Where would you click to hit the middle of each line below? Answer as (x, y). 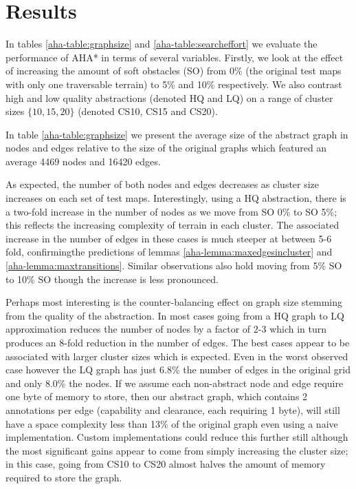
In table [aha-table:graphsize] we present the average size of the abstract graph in (177, 134)
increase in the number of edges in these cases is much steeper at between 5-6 (169, 238)
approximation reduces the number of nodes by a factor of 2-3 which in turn (166, 329)
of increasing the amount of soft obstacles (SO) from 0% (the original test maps (174, 71)
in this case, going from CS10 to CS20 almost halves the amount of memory (166, 464)
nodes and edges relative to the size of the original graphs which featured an (166, 148)
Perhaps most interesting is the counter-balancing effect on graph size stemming (174, 302)
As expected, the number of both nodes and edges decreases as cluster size (163, 184)
